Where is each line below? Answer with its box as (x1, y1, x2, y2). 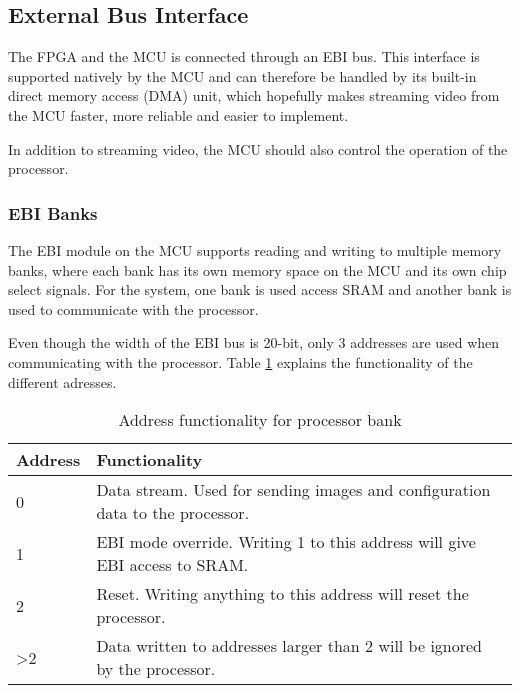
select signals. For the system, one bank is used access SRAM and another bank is (8, 279, 512, 300)
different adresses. (8, 371, 117, 392)
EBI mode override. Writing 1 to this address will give (96, 530, 476, 554)
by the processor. (96, 657, 216, 681)
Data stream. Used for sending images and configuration (96, 478, 491, 502)
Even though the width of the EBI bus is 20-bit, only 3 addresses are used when (8, 332, 500, 353)
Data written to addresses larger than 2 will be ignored (96, 634, 482, 658)
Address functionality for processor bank (118, 408, 402, 432)
